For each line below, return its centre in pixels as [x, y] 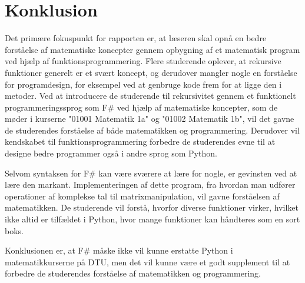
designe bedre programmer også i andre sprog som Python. [111, 153]
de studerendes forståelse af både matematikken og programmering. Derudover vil [152, 130]
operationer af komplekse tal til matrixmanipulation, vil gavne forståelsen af [142, 196]
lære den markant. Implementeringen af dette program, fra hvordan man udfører [150, 184]
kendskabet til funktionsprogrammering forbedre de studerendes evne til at [140, 141]
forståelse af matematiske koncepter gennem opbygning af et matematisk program [152, 49]
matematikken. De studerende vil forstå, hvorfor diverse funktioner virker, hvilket [152, 207]
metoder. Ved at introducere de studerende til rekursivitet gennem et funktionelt [150, 96]
